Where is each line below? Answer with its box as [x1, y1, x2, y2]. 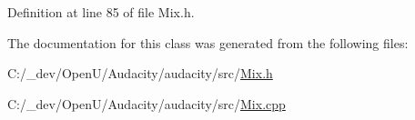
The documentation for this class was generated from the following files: [7, 33, 409, 52]
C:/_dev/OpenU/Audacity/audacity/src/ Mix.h [7, 64, 273, 83]
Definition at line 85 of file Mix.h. [7, 3, 195, 21]
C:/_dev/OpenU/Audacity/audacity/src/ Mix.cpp [7, 94, 286, 113]
